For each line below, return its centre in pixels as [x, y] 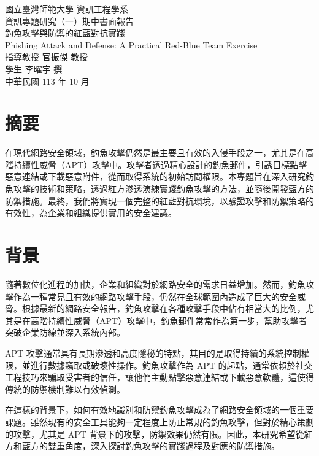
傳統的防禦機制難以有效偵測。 [65, 389]
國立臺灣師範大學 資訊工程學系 [67, 9]
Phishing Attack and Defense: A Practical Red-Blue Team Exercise [131, 44]
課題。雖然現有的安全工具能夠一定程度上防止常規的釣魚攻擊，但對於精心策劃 [159, 421]
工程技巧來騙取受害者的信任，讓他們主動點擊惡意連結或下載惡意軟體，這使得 [159, 377]
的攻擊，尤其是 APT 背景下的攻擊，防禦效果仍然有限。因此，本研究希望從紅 [159, 434]
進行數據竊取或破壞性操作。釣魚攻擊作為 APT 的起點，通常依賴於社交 [171, 365]
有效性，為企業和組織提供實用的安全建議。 [91, 213]
